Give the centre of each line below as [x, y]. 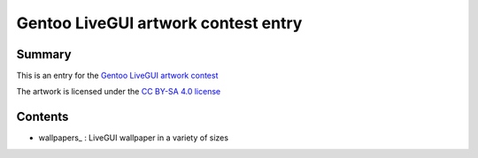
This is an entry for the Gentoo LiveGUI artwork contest [117, 76]
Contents [42, 117]
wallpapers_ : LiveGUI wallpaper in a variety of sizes [134, 138]
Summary [44, 54]
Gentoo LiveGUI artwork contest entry [159, 23]
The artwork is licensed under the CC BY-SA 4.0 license [119, 92]
